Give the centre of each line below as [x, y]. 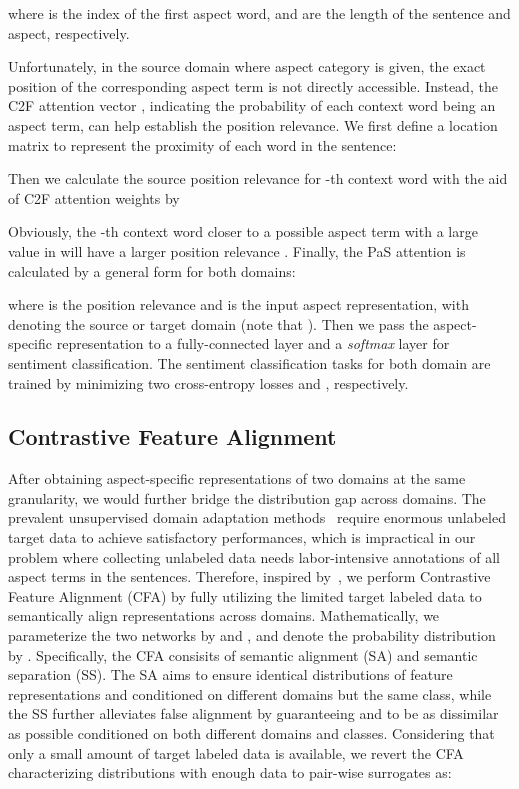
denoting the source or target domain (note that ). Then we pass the [218, 323]
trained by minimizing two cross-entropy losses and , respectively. [208, 382]
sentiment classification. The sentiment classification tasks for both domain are [249, 362]
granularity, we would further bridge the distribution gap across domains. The [247, 497]
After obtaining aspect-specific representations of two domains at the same [237, 478]
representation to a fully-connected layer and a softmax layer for [253, 343]
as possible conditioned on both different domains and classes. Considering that [251, 733]
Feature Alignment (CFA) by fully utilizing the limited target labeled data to [245, 595]
